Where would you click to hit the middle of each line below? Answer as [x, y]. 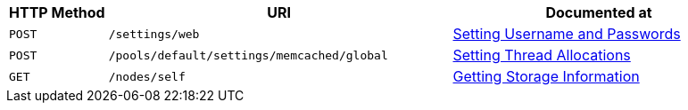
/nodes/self [147, 76]
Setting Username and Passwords [567, 34]
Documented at [599, 12]
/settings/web [154, 34]
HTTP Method [57, 12]
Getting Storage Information [546, 76]
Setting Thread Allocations [542, 55]
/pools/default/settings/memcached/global [248, 55]
